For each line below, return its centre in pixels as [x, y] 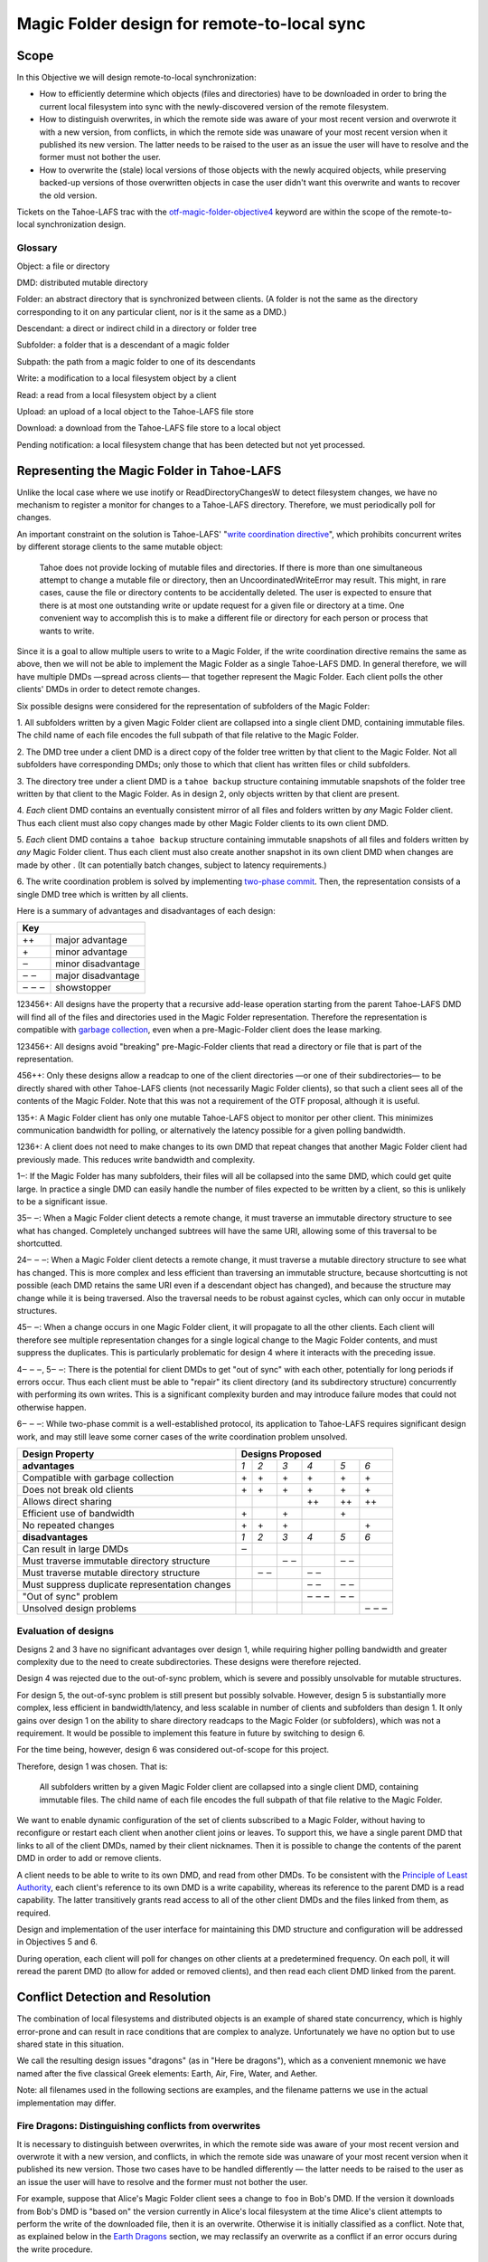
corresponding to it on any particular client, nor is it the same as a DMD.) [152, 311]
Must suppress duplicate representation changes [127, 1584]
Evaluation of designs [66, 1631]
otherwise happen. [52, 1407]
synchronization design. [81, 224]
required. [34, 1913]
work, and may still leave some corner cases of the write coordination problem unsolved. [182, 1436]
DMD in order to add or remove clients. [89, 1858]
